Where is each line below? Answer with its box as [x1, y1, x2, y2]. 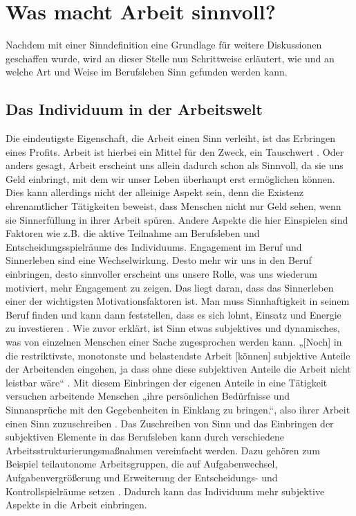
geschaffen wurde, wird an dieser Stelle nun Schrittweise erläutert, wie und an [6, 51, 335, 65]
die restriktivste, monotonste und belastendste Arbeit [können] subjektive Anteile [6, 348, 350, 362]
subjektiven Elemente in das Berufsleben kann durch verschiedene [6, 429, 284, 444]
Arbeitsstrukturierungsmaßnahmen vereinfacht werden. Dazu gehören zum [6, 443, 320, 457]
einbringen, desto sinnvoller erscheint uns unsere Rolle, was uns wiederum [6, 267, 317, 281]
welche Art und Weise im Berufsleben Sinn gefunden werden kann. [6, 64, 288, 79]
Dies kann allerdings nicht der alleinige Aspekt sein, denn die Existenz [6, 185, 303, 199]
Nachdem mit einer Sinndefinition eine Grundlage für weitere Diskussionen [6, 37, 322, 52]
